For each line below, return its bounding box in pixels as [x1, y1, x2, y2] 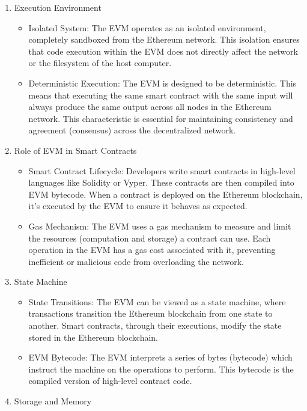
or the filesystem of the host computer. [28, 56, 172, 69]
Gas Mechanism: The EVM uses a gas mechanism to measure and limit [28, 219, 291, 232]
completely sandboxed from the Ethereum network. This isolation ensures [28, 33, 300, 46]
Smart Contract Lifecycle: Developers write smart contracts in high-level [28, 164, 296, 177]
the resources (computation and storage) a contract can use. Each [28, 231, 271, 244]
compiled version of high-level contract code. [28, 374, 192, 387]
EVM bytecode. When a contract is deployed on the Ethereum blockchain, [28, 187, 303, 200]
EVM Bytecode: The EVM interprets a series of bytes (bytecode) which [28, 351, 293, 364]
